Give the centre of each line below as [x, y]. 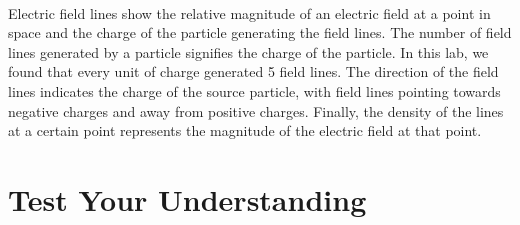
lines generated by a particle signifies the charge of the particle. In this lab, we [248, 51]
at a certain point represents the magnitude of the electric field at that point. [245, 130]
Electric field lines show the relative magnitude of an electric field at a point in [249, 12]
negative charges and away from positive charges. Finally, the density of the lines [256, 110]
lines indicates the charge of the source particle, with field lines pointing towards [254, 90]
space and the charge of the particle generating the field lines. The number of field [260, 32]
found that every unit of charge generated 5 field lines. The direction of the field [253, 71]
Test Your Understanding [187, 198]
